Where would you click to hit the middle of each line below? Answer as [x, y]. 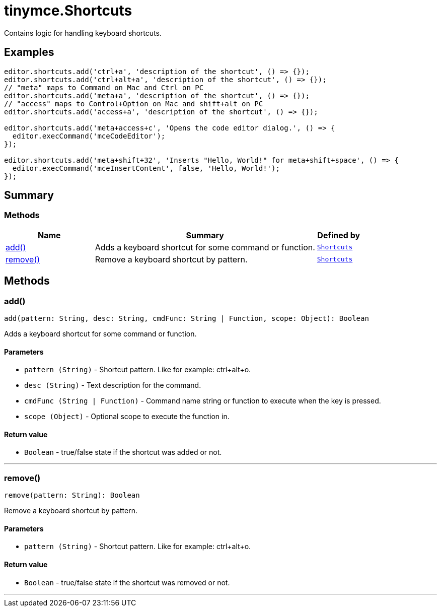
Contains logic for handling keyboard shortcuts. [83, 33]
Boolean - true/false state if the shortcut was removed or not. [127, 582]
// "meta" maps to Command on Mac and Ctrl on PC [104, 87]
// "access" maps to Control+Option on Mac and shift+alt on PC [134, 104]
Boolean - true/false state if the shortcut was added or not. [123, 452]
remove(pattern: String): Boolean [72, 495]
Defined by [339, 235]
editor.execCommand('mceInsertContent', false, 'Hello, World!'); [146, 168]
